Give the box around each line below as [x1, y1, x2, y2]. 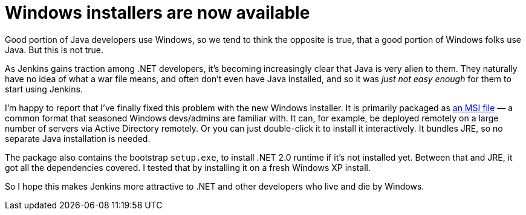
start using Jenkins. [5, 83, 83, 94]
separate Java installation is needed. [5, 133, 151, 144]
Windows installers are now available [5, 2, 310, 23]
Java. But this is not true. [5, 44, 104, 55]
